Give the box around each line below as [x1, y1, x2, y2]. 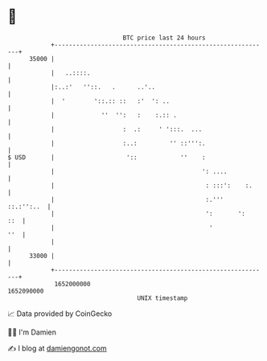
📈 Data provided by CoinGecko [7, 309, 113, 318]
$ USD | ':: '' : [7, 153, 206, 162]
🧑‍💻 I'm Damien [7, 327, 57, 337]
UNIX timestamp [137, 293, 188, 302]
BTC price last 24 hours [122, 34, 206, 42]
